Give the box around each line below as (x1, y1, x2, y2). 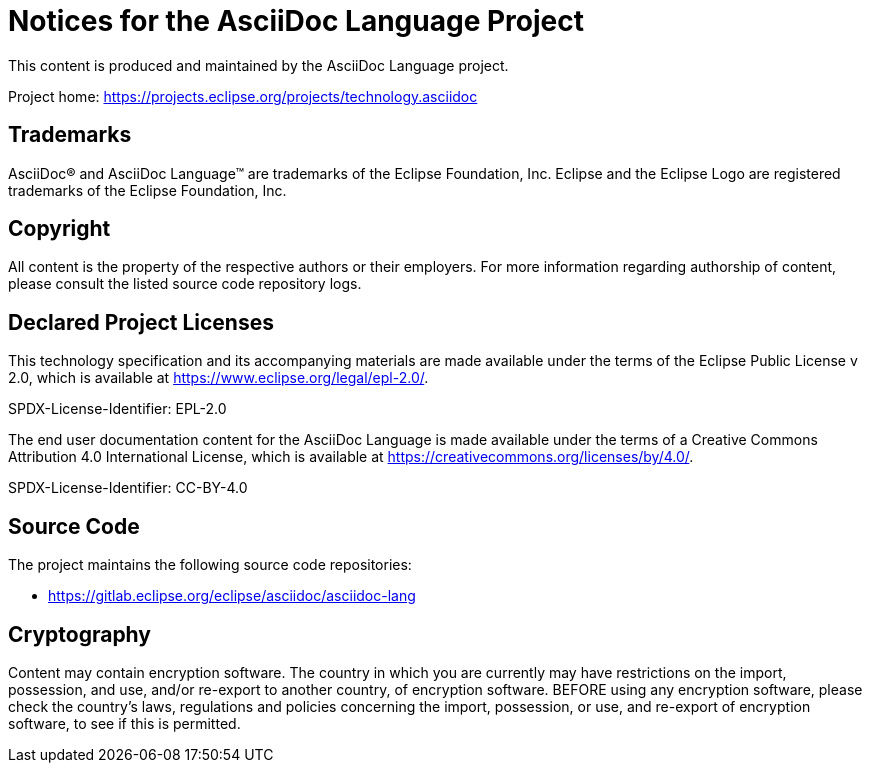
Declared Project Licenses (8, 309, 274, 335)
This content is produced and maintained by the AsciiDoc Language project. (8, 56, 509, 74)
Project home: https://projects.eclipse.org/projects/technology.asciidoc (8, 87, 478, 105)
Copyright (8, 216, 111, 242)
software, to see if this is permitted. (8, 714, 241, 732)
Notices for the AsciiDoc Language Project (8, 4, 584, 38)
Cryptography (8, 621, 151, 647)
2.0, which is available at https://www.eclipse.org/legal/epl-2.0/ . (8, 369, 429, 387)
